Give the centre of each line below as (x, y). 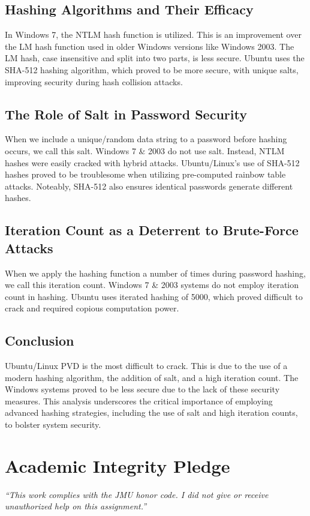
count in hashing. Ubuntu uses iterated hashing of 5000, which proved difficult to (154, 296)
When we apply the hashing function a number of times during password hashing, (155, 273)
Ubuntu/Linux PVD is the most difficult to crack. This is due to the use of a (146, 366)
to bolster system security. (53, 424)
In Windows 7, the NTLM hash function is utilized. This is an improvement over (153, 34)
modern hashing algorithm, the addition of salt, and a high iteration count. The (152, 377)
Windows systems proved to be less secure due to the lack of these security (142, 389)
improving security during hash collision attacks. (94, 81)
